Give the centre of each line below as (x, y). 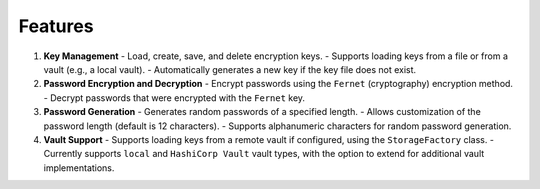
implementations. (79, 167)
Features (56, 26)
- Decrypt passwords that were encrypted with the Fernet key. (174, 97)
